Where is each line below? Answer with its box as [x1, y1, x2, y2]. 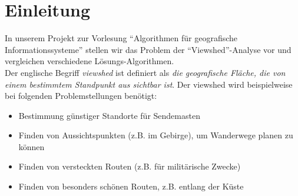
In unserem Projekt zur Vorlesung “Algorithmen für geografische [5, 32, 238, 44]
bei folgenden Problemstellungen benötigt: [5, 89, 157, 102]
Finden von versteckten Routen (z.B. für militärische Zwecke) [18, 160, 241, 172]
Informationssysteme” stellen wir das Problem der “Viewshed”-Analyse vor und [5, 43, 292, 55]
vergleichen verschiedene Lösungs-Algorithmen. [5, 55, 174, 67]
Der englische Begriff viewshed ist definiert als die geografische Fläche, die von [5, 66, 286, 78]
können [18, 140, 45, 152]
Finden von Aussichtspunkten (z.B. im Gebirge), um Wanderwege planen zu [18, 129, 293, 141]
